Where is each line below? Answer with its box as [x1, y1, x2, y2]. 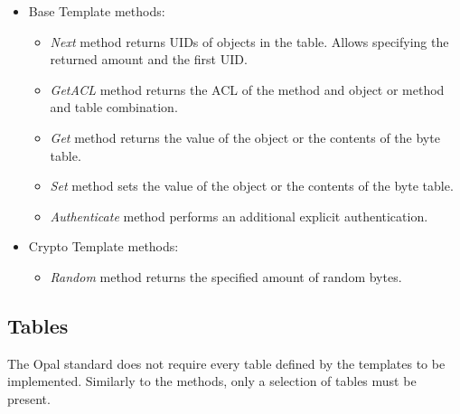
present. [7, 389, 51, 408]
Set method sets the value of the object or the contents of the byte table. [50, 176, 454, 195]
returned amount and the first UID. [50, 50, 248, 69]
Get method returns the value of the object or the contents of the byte [50, 127, 440, 146]
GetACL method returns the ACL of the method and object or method [50, 80, 445, 99]
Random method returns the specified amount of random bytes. [50, 267, 402, 286]
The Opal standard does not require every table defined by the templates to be [7, 353, 446, 372]
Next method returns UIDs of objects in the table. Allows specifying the [50, 32, 449, 51]
